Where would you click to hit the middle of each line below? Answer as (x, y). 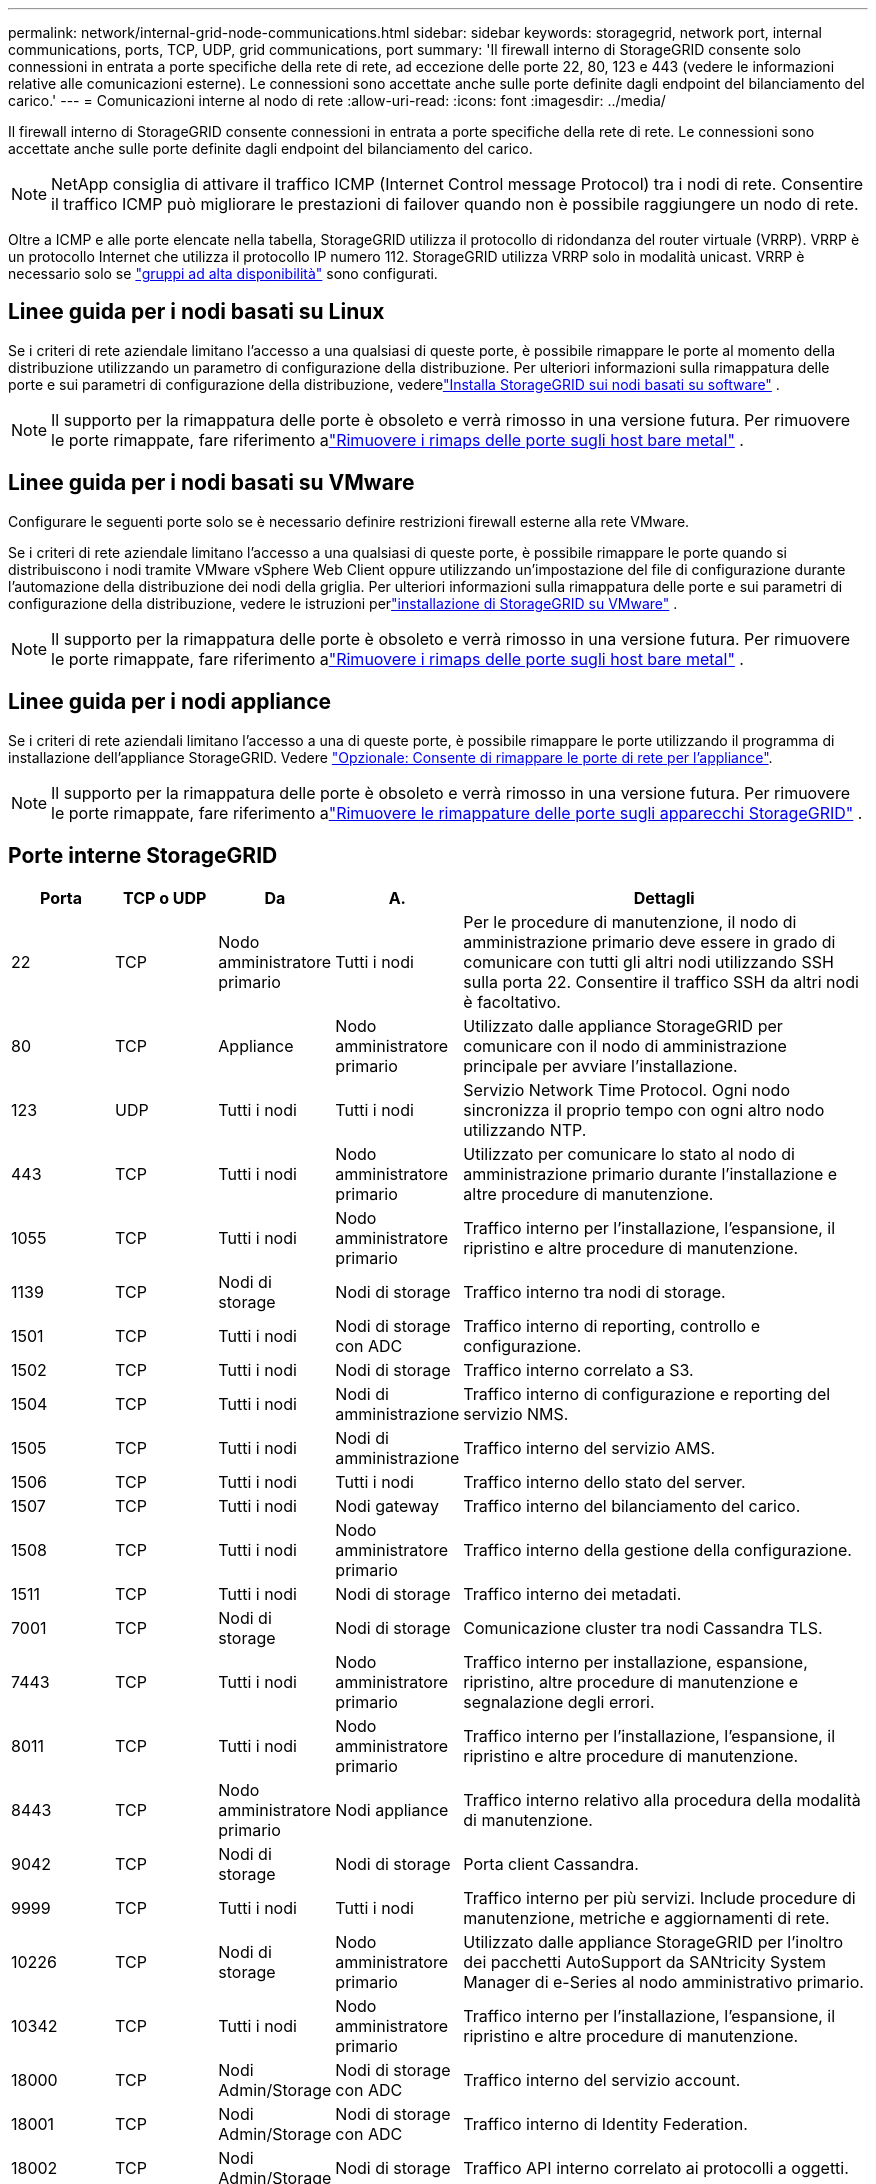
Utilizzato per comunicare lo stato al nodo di (629, 1154)
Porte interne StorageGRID (143, 855)
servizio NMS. (516, 1414)
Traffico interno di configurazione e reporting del (647, 1394)
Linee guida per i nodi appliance (170, 702)
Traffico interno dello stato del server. (604, 1482)
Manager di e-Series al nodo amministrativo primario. (663, 1982)
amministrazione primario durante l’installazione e (650, 1174)
